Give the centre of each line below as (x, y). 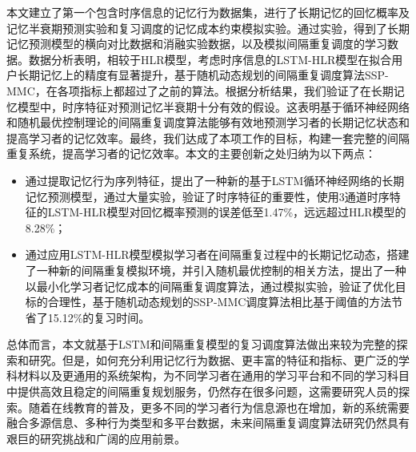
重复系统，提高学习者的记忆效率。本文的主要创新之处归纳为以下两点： (191, 153)
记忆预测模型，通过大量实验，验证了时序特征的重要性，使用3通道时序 (207, 196)
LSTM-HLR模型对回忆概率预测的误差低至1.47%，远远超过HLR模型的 (227, 212)
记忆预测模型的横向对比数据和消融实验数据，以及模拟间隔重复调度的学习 (197, 44)
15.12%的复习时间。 (99, 317)
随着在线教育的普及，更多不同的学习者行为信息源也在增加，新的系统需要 (219, 407)
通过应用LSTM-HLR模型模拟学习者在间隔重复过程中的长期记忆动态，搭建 (217, 254)
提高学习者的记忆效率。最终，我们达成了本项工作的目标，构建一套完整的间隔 (208, 137)
